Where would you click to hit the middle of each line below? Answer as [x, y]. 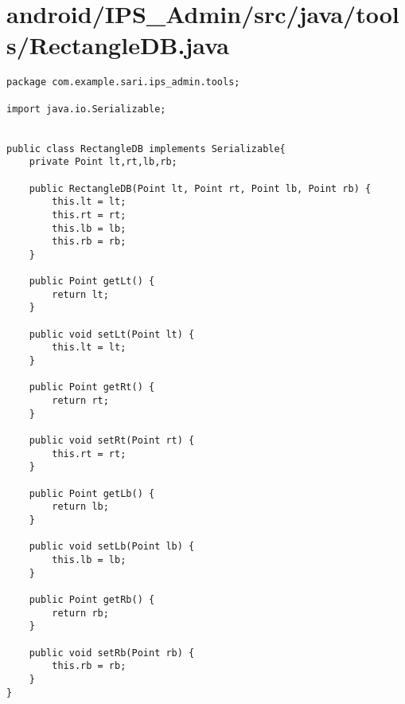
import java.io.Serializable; [86, 109]
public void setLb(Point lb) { [112, 547]
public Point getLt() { [92, 282]
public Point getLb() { [92, 493]
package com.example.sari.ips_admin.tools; [123, 82]
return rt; [80, 401]
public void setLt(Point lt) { [112, 334]
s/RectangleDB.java [118, 45]
